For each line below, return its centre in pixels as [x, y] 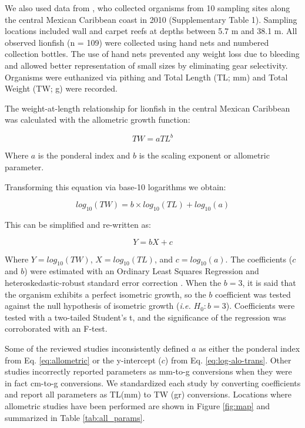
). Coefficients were [260, 306]
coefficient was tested [253, 294]
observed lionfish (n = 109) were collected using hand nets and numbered [137, 42]
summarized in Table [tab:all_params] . [75, 417]
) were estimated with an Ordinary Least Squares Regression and [142, 271]
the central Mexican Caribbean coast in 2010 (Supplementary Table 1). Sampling [151, 19]
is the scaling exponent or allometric [204, 155]
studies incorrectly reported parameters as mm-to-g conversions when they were [148, 371]
